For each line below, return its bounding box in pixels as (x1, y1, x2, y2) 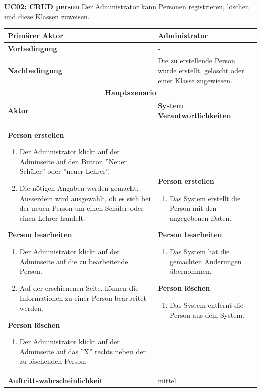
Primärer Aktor (8, 30, 63, 40)
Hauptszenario (105, 87, 156, 98)
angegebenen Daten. (169, 212, 232, 223)
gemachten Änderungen (169, 256, 242, 266)
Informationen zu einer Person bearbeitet (19, 292, 146, 303)
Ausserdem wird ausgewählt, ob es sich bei (19, 192, 151, 203)
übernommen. (169, 266, 212, 276)
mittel (158, 375, 176, 386)
